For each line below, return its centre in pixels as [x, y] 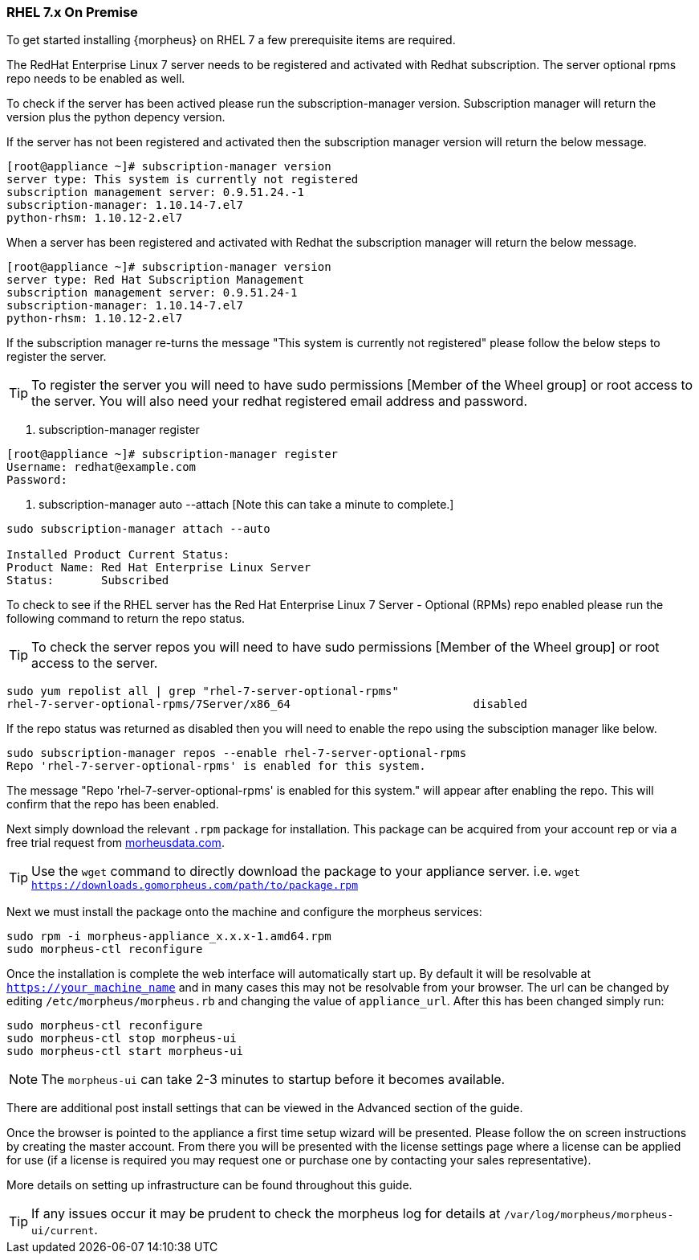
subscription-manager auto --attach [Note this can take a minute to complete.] [246, 505]
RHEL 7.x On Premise [72, 12]
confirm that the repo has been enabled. [113, 804]
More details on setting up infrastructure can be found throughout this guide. [209, 1185]
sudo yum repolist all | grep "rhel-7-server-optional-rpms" [203, 691]
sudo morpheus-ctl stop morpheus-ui [122, 1039]
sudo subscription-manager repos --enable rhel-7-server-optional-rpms [237, 753]
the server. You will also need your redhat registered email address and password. [280, 401]
